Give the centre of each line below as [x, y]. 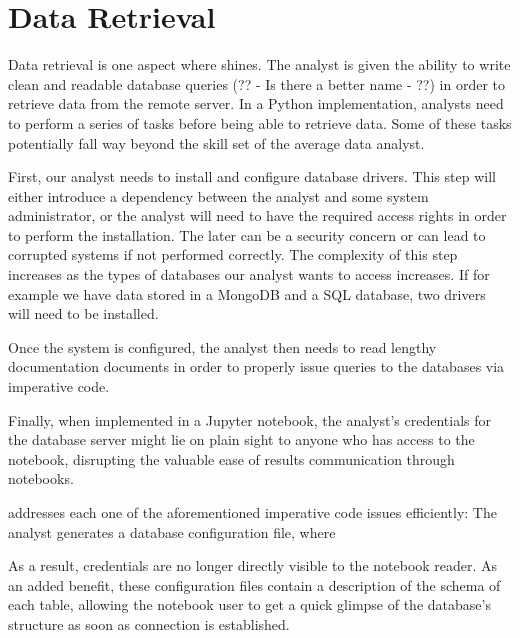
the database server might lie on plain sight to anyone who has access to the [241, 439]
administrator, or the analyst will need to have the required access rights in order [257, 215]
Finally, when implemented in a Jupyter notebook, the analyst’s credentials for [249, 419]
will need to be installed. [83, 313]
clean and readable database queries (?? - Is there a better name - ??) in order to [257, 83]
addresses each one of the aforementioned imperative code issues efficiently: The [252, 512]
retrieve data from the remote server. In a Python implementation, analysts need [256, 103]
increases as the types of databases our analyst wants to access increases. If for [249, 274]
